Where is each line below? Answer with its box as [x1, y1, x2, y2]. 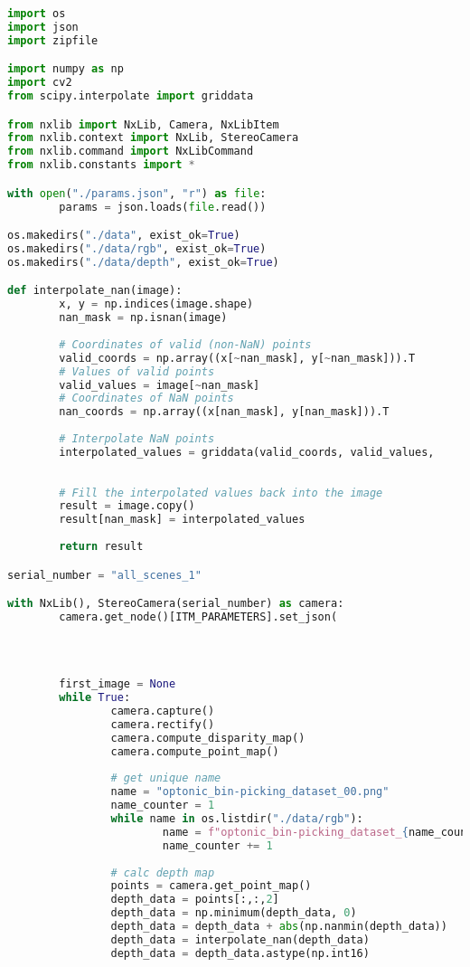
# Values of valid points [59, 365, 215, 378]
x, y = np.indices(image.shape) [59, 298, 254, 311]
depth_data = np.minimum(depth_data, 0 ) [110, 906, 357, 920]
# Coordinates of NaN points [59, 392, 234, 405]
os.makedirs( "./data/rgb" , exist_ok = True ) [7, 242, 267, 255]
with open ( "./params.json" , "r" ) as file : [7, 186, 267, 200]
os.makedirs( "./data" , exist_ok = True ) [7, 229, 240, 242]
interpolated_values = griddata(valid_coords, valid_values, [59, 445, 435, 459]
